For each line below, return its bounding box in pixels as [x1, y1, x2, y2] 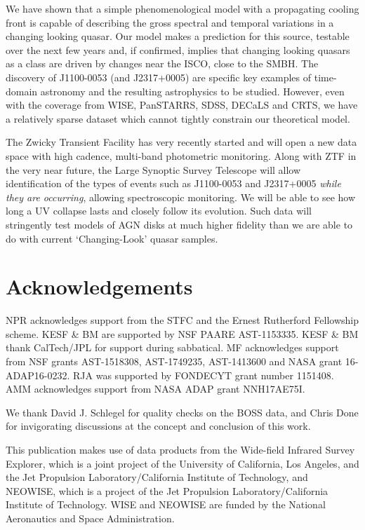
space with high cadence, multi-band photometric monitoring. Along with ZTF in [6, 148, 357, 163]
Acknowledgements [6, 272, 193, 301]
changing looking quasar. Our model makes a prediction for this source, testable [6, 29, 350, 43]
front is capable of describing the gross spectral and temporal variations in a [6, 15, 334, 29]
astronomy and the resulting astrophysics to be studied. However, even [40, 83, 345, 98]
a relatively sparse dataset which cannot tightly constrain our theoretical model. [6, 111, 350, 125]
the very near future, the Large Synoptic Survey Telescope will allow [6, 162, 301, 177]
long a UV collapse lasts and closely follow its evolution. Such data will [6, 203, 312, 218]
